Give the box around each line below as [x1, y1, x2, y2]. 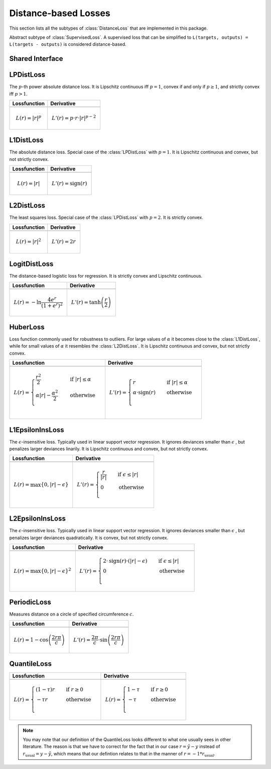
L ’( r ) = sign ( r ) [52, 180, 87, 187]
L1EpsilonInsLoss [9, 425, 65, 434]
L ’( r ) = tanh [71, 299, 101, 306]
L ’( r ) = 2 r [52, 238, 76, 245]
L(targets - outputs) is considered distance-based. [9, 41, 126, 47]
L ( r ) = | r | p [16, 114, 42, 121]
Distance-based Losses [9, 8, 110, 19]
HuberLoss [9, 322, 45, 331]
